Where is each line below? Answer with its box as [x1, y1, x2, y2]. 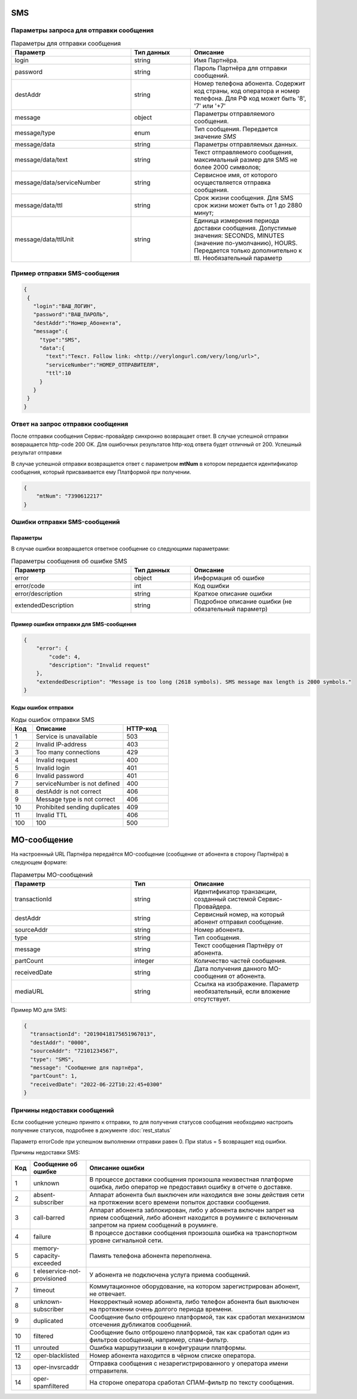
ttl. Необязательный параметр [194, 254, 282, 263]
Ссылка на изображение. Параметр [194, 980, 299, 988]
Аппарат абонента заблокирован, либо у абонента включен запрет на [89, 1206, 295, 1214]
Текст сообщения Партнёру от [194, 941, 283, 950]
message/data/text [14, 156, 68, 164]
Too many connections [36, 748, 100, 757]
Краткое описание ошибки [194, 590, 272, 598]
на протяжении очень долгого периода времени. [89, 1304, 233, 1313]
